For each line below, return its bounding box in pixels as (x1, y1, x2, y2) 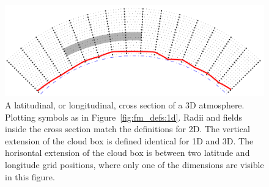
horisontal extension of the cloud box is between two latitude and (5, 146, 250, 159)
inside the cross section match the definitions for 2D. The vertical (5, 122, 250, 135)
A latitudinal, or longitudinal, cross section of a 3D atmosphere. (5, 98, 245, 111)
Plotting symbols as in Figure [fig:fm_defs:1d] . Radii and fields (5, 110, 243, 123)
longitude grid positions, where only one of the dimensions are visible (5, 158, 264, 171)
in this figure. (5, 170, 55, 183)
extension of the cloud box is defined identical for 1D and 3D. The (5, 134, 254, 147)
